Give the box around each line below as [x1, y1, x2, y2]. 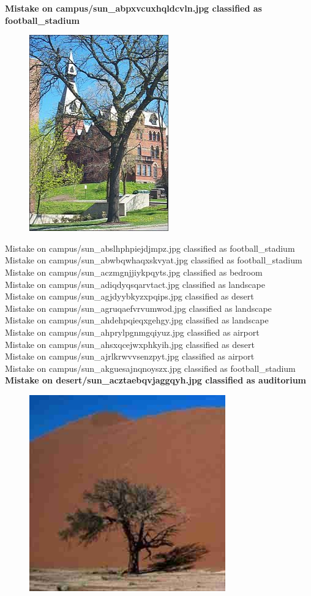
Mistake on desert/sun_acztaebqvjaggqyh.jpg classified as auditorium [5, 374, 307, 387]
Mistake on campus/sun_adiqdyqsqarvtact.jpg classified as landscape [5, 277, 265, 290]
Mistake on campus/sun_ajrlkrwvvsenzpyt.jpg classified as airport [5, 350, 255, 363]
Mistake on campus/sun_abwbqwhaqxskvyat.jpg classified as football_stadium [5, 254, 302, 266]
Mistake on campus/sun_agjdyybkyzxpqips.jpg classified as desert [5, 290, 254, 303]
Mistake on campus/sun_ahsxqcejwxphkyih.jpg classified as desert [5, 338, 255, 350]
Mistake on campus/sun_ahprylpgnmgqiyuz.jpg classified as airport [5, 325, 260, 338]
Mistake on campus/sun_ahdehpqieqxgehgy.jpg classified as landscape [5, 314, 269, 326]
